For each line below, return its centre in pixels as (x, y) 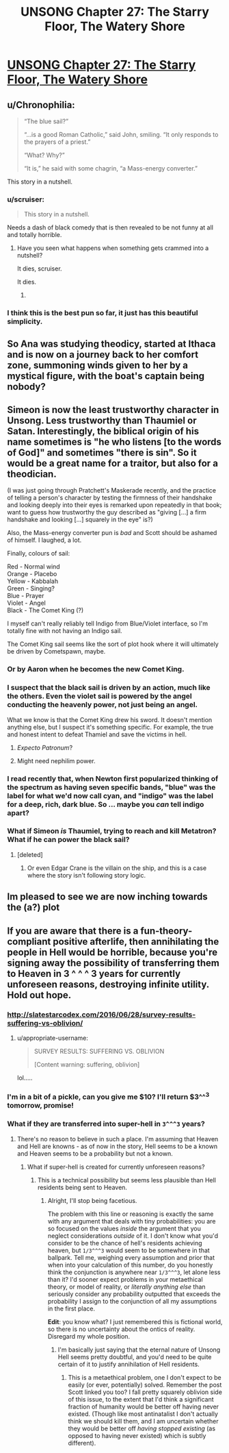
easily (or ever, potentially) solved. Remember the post (145, 1384)
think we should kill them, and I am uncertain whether (143, 1421)
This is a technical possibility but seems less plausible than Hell (127, 1180)
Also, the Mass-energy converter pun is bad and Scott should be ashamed (112, 533)
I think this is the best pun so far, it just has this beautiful (103, 313)
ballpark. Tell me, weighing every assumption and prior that (131, 1257)
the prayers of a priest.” (57, 142)
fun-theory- (166, 931)
